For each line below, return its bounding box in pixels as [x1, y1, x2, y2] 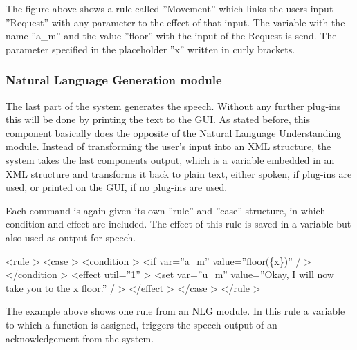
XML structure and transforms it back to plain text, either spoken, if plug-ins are [6, 166, 352, 181]
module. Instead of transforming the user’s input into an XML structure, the [6, 139, 331, 154]
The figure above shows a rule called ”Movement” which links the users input [6, 1, 333, 15]
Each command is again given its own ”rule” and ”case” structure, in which [6, 203, 326, 217]
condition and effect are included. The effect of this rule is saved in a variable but [6, 217, 351, 231]
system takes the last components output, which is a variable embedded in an [6, 152, 335, 167]
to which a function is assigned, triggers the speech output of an [6, 317, 277, 331]
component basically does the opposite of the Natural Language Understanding [6, 125, 342, 140]
